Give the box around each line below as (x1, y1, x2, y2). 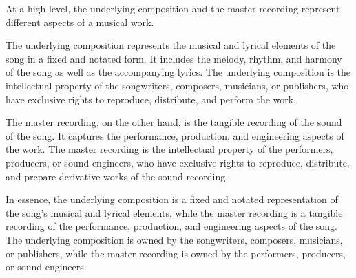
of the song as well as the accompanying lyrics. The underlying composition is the (6, 65, 351, 79)
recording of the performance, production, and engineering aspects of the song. (6, 219, 337, 233)
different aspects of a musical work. (6, 14, 154, 29)
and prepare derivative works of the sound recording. (6, 169, 229, 183)
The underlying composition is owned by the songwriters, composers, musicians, (6, 232, 343, 246)
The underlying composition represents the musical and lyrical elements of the (6, 38, 336, 52)
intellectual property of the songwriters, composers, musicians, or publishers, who (6, 78, 349, 92)
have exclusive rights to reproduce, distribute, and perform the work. (6, 92, 297, 106)
